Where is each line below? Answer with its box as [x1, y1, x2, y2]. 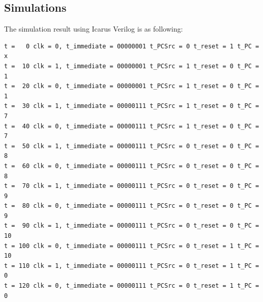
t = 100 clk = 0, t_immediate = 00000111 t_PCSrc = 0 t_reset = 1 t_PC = [4, 242, 259, 250]
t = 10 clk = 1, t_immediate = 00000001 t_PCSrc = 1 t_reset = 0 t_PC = [4, 62, 259, 70]
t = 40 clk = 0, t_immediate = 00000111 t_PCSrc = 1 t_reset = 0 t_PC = [4, 122, 259, 130]
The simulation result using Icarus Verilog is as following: [4, 23, 183, 34]
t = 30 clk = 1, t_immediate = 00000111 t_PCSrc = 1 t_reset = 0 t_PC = [4, 102, 259, 110]
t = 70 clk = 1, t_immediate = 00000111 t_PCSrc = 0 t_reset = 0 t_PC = [4, 182, 259, 190]
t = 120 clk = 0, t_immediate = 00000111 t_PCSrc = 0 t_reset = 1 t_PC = [4, 282, 259, 290]
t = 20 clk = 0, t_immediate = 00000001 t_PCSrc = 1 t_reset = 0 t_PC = [4, 83, 259, 90]
